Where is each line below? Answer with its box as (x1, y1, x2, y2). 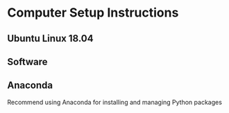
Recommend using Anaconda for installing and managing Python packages (7, 98, 222, 106)
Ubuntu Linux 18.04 (7, 33, 94, 44)
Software (7, 55, 48, 67)
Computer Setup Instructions (7, 5, 179, 21)
